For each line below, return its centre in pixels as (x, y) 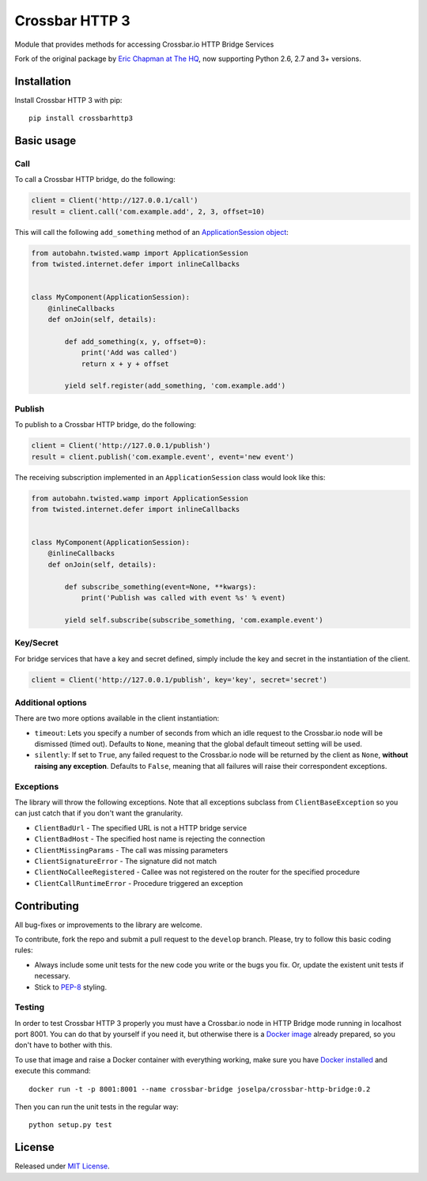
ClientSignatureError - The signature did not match (126, 861)
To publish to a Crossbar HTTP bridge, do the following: (106, 425)
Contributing (47, 906)
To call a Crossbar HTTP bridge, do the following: (95, 180)
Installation (43, 81)
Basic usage (45, 141)
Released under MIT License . (62, 1166)
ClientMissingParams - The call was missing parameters (131, 850)
